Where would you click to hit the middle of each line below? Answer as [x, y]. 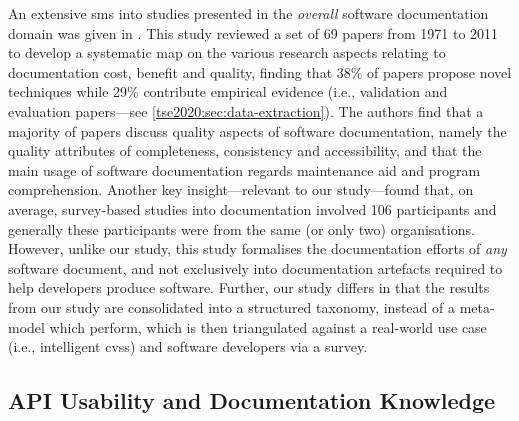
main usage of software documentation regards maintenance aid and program [244, 169]
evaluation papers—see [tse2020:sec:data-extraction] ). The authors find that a [246, 110]
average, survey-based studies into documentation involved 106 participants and [252, 208]
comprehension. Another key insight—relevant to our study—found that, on [241, 189]
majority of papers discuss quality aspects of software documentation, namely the [257, 130]
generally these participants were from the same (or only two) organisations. [241, 228]
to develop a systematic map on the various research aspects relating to [227, 52]
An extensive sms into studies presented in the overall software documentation [248, 13]
